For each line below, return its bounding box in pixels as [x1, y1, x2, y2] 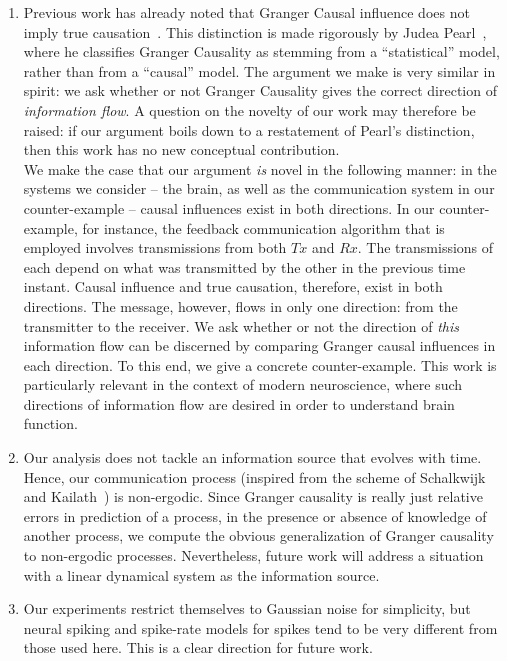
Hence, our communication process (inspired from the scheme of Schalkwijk [23, 466, 486, 487]
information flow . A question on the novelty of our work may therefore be [23, 99, 476, 120]
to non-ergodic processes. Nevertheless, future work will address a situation [23, 545, 484, 566]
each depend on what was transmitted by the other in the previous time [23, 256, 466, 277]
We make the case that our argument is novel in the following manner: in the [23, 158, 497, 179]
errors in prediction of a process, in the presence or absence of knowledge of [23, 505, 487, 526]
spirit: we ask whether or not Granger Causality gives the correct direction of [23, 80, 497, 101]
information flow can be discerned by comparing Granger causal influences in [23, 335, 496, 356]
